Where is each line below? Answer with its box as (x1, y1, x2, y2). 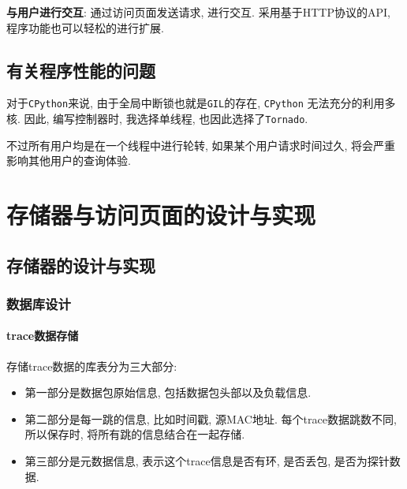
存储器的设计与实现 (6, 252, 155, 277)
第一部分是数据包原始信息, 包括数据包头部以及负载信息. (24, 384, 312, 401)
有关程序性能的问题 (6, 58, 155, 82)
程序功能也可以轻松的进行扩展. (6, 19, 164, 35)
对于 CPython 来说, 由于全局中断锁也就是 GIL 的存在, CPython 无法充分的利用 (6, 95, 385, 111)
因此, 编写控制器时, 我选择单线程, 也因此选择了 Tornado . (24, 110, 308, 127)
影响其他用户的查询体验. (6, 152, 131, 169)
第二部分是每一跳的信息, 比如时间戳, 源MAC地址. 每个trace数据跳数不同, (24, 410, 397, 427)
